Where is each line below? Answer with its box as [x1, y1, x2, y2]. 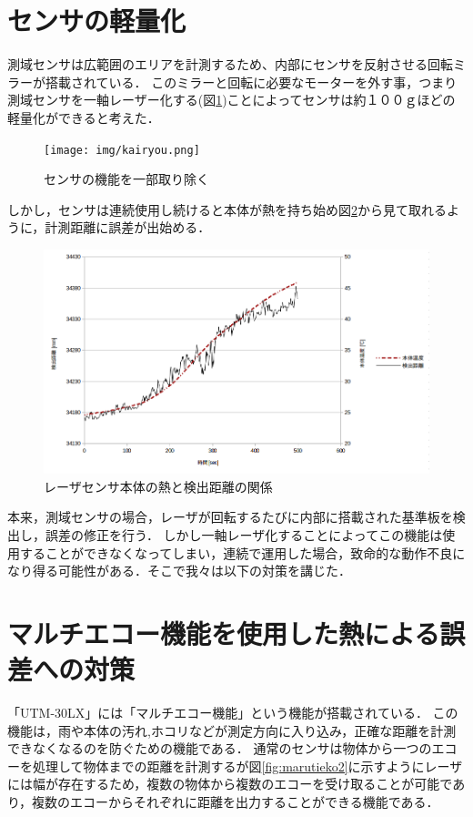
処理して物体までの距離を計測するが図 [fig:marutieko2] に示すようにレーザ [32, 756, 463, 775]
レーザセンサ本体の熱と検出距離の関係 [44, 476, 273, 495]
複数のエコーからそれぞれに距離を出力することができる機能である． [32, 792, 439, 812]
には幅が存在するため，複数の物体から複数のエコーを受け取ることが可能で [7, 774, 453, 793]
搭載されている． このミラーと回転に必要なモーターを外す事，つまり [45, 72, 458, 91]
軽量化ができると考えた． [7, 107, 160, 127]
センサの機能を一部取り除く [44, 169, 209, 189]
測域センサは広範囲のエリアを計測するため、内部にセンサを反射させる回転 [7, 55, 453, 74]
